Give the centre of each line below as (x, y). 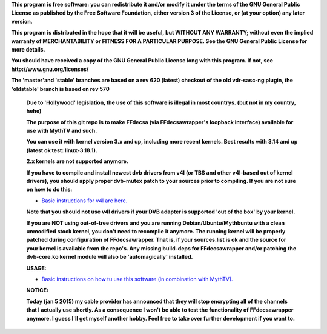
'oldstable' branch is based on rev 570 (61, 89)
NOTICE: (37, 290)
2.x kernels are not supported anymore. (77, 161)
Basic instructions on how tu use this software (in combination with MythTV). (137, 279)
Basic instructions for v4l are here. (84, 201)
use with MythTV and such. (62, 131)
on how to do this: (49, 189)
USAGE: (36, 268)
